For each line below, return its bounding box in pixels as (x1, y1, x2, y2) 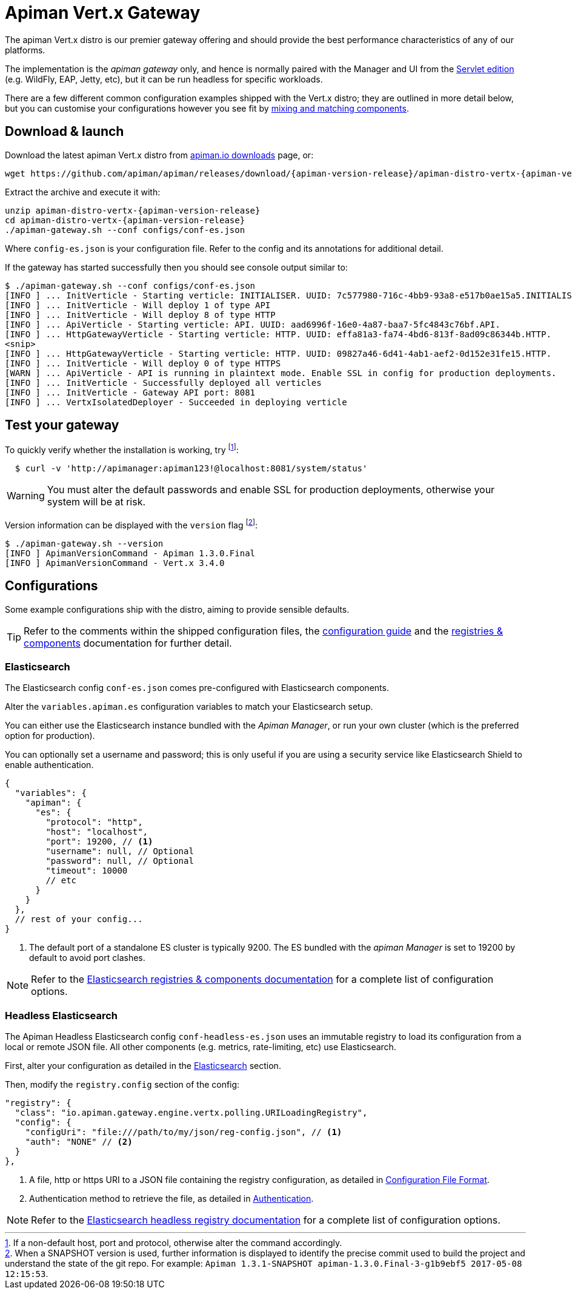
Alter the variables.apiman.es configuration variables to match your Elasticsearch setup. (5, 701, 373, 712)
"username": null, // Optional (45, 846, 194, 857)
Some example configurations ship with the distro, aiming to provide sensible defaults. (5, 604, 350, 615)
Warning (7, 490, 45, 502)
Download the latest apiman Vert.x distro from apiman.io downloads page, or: (5, 149, 314, 160)
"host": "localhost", (45, 827, 148, 837)
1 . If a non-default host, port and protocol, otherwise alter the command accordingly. (5, 1238, 342, 1249)
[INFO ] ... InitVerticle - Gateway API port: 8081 (5, 387, 256, 397)
